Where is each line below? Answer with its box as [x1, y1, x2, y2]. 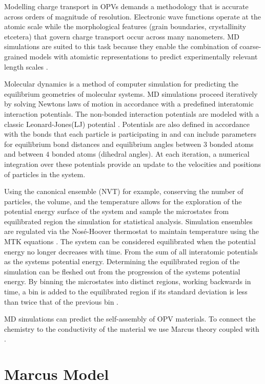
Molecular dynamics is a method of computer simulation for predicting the [4, 78, 238, 89]
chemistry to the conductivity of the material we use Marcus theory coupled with [4, 323, 259, 334]
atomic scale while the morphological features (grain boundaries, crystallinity [4, 21, 247, 32]
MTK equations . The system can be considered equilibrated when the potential [4, 236, 256, 247]
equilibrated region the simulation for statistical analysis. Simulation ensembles [4, 216, 253, 226]
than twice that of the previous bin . [4, 296, 118, 307]
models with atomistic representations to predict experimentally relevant [29, 51, 258, 61]
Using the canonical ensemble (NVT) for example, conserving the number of [4, 186, 243, 197]
